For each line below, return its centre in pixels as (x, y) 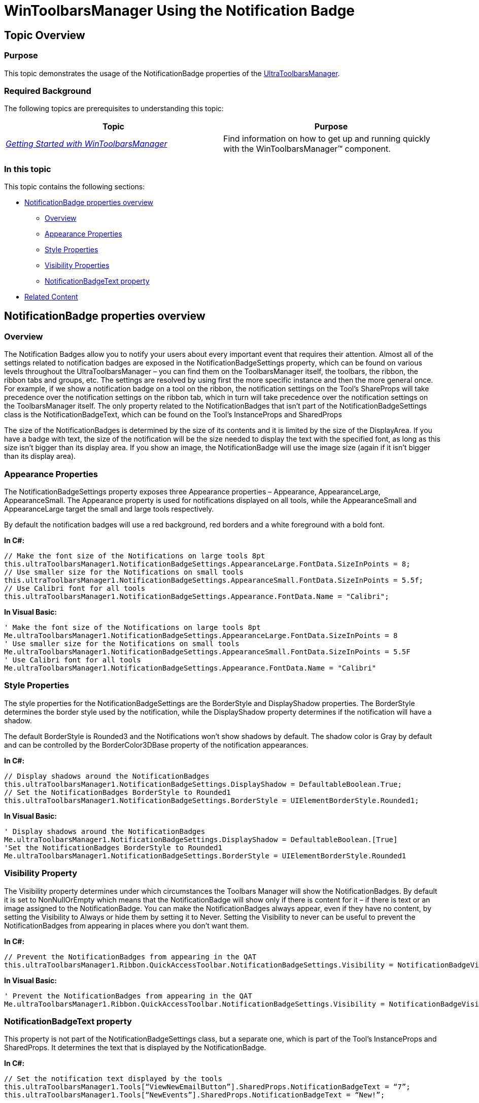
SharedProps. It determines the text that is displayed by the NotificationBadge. (135, 1048)
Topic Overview (45, 35)
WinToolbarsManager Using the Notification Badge (180, 11)
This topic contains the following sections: (75, 187)
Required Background (48, 91)
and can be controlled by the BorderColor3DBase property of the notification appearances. (156, 745)
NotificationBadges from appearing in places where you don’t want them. (127, 925)
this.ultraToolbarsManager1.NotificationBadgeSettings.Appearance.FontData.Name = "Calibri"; (197, 597)
